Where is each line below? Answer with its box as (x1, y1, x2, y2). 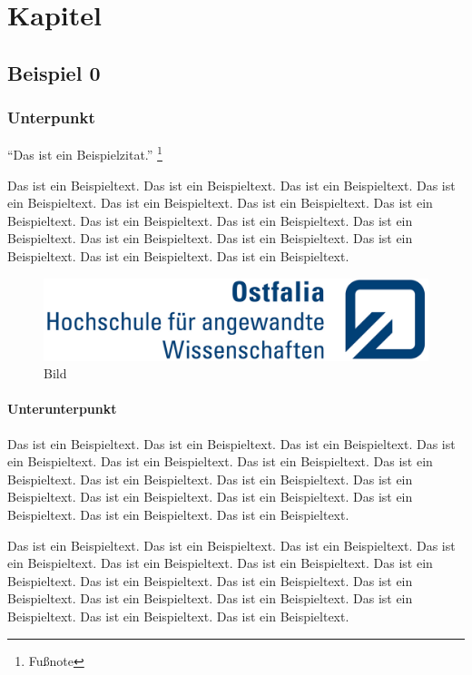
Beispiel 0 (7, 58, 101, 86)
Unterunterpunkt (7, 399, 117, 418)
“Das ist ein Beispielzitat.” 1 (7, 142, 162, 164)
